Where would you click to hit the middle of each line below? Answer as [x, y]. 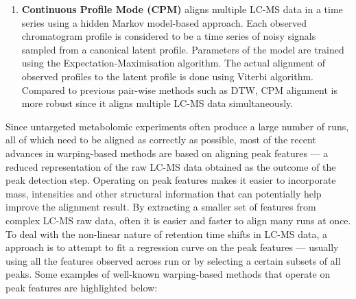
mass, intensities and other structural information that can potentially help [164, 193]
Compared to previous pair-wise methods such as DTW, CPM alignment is [180, 89]
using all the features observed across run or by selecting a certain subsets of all [173, 260]
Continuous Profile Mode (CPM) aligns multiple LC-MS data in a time [182, 9]
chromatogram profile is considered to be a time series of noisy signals [169, 36]
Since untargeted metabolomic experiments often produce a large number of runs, [177, 126]
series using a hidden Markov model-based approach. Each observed [164, 22]
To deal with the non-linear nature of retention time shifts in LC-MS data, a [167, 234]
